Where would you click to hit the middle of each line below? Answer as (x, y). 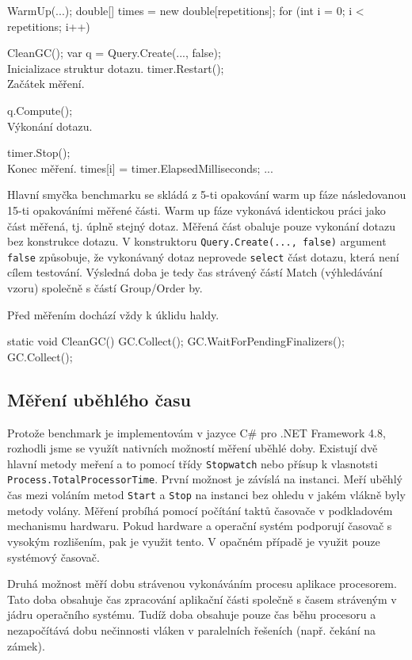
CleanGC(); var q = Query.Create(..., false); (114, 53)
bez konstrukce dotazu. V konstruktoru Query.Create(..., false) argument (197, 241)
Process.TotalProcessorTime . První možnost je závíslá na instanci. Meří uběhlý (205, 479)
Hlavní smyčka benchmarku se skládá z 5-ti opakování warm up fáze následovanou (207, 195)
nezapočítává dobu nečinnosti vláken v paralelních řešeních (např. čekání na (192, 629)
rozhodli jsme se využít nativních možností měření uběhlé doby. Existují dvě (193, 448)
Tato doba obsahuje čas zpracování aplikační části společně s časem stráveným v (202, 599)
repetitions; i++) (49, 26)
